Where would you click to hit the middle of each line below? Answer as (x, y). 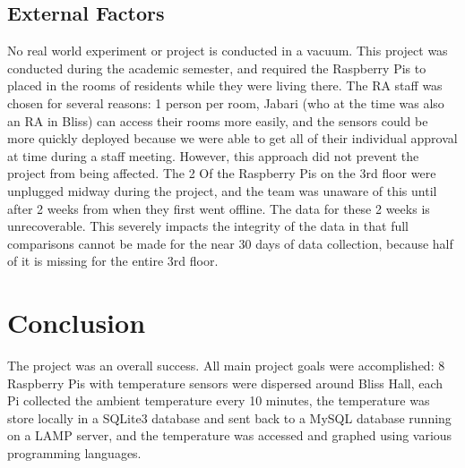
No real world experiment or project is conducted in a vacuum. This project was (228, 51)
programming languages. (74, 453)
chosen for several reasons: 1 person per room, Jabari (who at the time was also (226, 102)
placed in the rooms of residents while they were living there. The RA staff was (225, 85)
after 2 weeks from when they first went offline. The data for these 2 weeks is (219, 208)
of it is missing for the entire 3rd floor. (113, 261)
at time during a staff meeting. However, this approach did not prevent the (213, 155)
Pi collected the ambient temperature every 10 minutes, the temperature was (219, 400)
